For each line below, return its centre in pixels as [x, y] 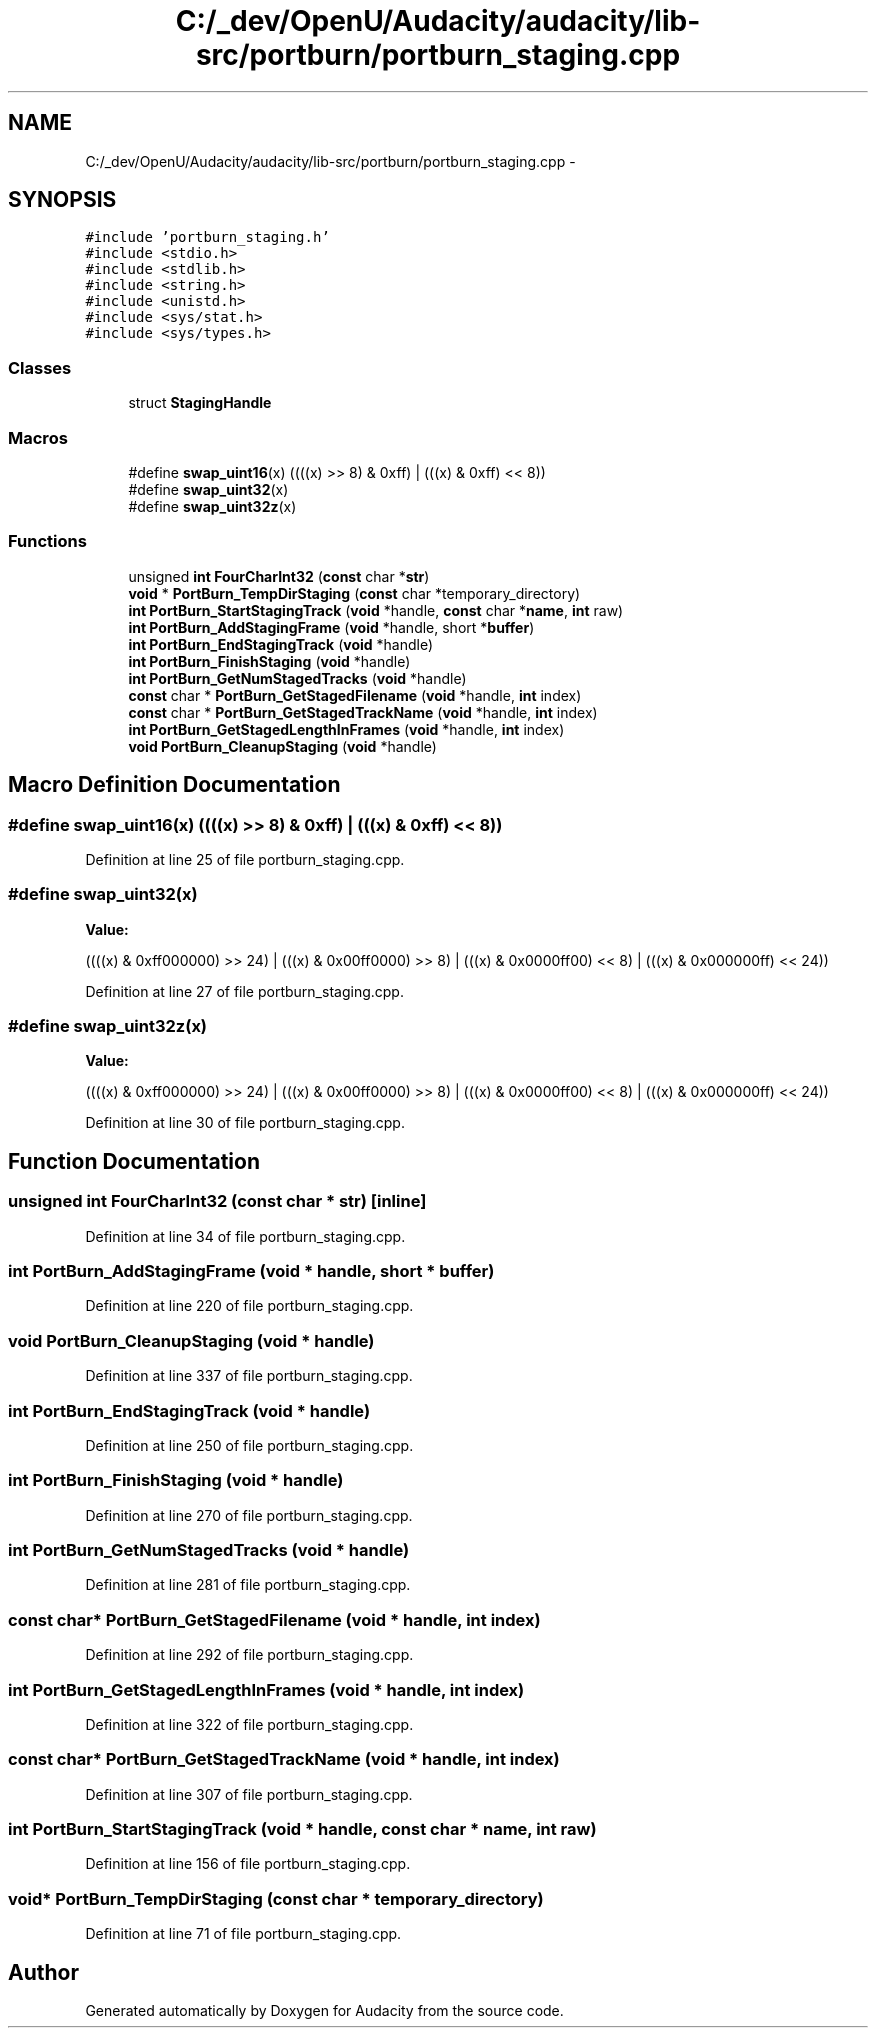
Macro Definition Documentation [174, 785]
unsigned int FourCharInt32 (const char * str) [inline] [217, 1201]
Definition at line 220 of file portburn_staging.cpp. [249, 1306]
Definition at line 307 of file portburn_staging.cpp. [249, 1794]
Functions [47, 541]
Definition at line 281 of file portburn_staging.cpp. [248, 1585]
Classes [40, 367]
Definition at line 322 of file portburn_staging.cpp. [249, 1724]
